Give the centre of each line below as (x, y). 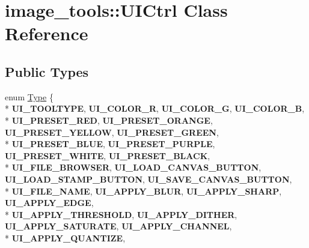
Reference (47, 33)
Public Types (47, 71)
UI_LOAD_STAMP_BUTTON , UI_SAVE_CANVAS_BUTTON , (148, 179)
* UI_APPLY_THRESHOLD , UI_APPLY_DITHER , (121, 214)
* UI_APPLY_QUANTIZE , (65, 237)
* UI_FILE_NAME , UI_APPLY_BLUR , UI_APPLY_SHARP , (143, 191)
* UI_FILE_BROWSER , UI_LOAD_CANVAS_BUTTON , (133, 167)
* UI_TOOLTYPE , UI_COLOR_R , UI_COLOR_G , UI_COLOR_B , (155, 108)
